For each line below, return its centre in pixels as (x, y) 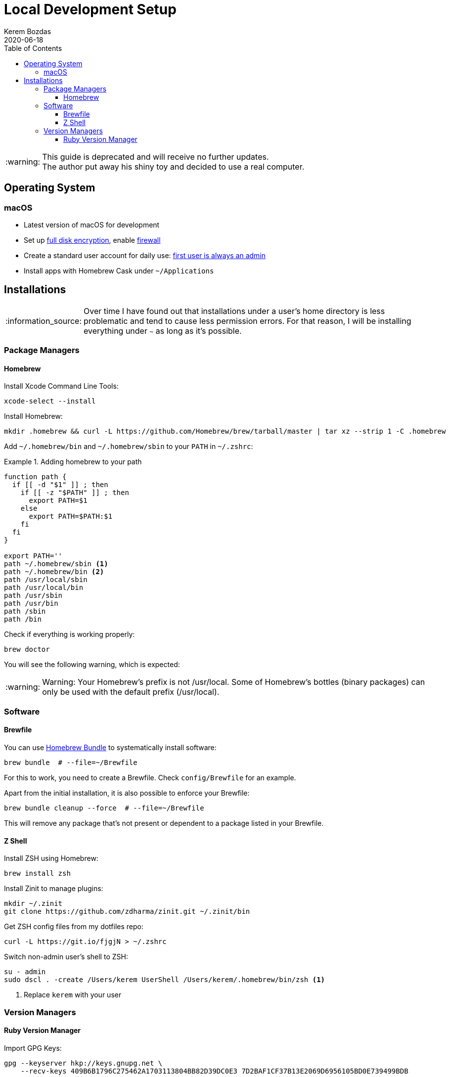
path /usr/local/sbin (46, 580)
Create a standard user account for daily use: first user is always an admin (145, 255)
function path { (35, 477)
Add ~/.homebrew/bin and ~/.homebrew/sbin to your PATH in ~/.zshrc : (129, 447)
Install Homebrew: (33, 416)
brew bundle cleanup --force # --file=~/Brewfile (104, 808)
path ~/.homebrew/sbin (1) (56, 564)
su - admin (25, 972)
